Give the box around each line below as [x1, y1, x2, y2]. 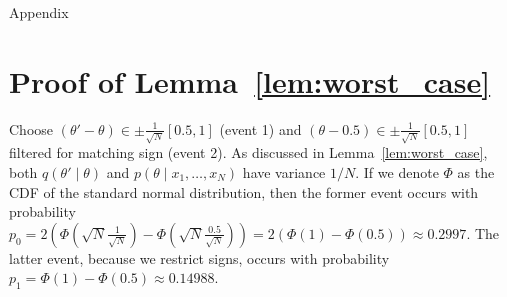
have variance [242, 162, 326, 183]
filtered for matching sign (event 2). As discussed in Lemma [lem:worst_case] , [9, 142, 488, 163]
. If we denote [355, 162, 439, 183]
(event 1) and [219, 118, 302, 139]
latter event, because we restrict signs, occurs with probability [9, 247, 390, 268]
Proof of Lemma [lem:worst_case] [9, 60, 491, 101]
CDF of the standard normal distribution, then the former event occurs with [9, 181, 479, 202]
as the [457, 162, 495, 183]
